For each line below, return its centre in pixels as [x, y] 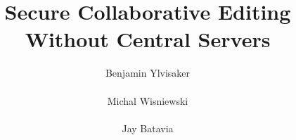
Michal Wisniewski [148, 100]
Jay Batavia [148, 128]
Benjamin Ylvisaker [148, 73]
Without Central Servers [148, 39]
